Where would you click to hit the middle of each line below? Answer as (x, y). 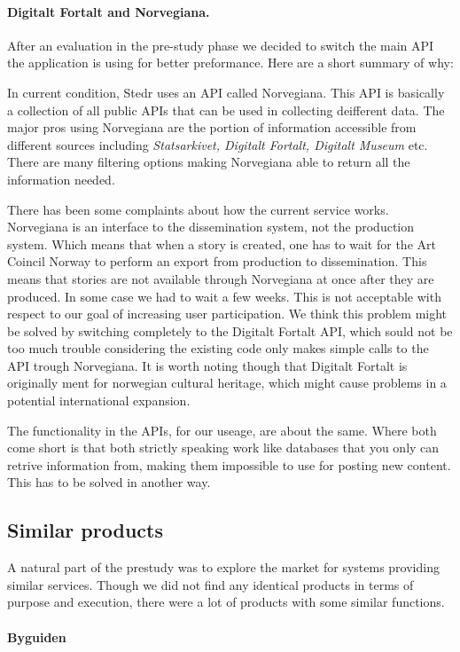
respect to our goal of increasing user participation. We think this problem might (227, 314)
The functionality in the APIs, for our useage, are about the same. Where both (222, 430)
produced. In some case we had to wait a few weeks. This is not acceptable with (224, 296)
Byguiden (37, 636)
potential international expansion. (99, 401)
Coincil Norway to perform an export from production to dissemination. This (217, 261)
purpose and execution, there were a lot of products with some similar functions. (226, 602)
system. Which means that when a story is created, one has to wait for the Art (222, 244)
